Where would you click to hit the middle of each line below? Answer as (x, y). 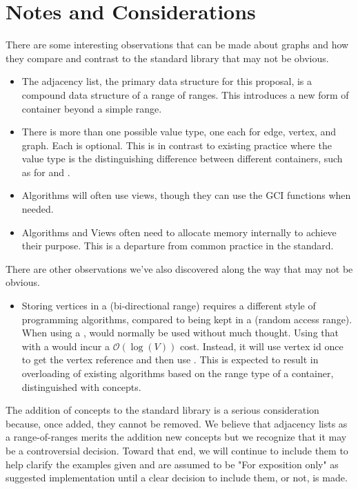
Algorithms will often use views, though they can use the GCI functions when (186, 195)
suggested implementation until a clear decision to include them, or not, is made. (177, 478)
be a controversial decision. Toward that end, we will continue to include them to (177, 450)
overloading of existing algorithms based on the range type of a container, (178, 373)
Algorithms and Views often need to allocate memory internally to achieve (179, 232)
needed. (38, 209)
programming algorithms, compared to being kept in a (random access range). (187, 319)
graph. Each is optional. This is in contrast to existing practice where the (177, 145)
